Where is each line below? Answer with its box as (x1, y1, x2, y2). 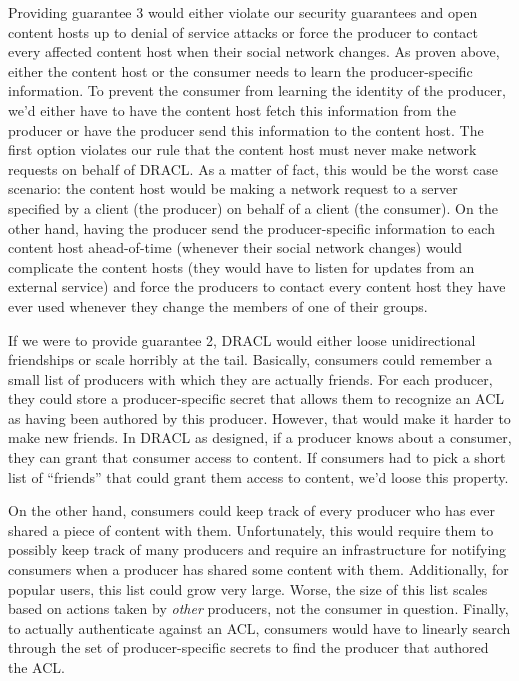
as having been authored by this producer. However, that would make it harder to (8, 407, 511, 428)
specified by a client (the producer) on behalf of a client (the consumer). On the (8, 197, 498, 218)
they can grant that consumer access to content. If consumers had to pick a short (8, 447, 506, 468)
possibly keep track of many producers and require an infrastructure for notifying (8, 539, 507, 560)
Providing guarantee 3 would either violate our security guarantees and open (8, 2, 478, 22)
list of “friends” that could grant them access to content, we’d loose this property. (8, 466, 509, 487)
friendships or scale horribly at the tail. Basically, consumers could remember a (8, 349, 493, 370)
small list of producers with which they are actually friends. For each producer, (8, 368, 493, 389)
